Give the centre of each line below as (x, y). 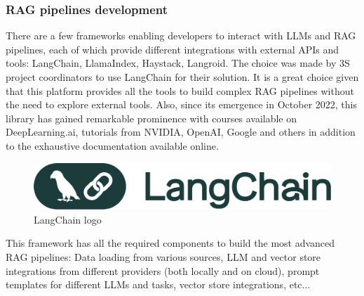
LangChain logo (68, 219)
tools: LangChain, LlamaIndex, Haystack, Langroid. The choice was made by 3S (178, 63)
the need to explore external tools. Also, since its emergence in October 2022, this (181, 104)
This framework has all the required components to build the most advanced (170, 243)
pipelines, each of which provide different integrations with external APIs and (173, 49)
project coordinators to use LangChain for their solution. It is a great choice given (182, 77)
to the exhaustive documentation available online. (112, 145)
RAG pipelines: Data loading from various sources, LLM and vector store (163, 257)
